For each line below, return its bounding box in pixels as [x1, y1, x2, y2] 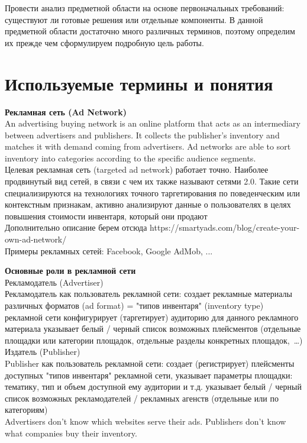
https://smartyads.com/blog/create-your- [150, 221, 300, 234]
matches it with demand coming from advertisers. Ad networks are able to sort [5, 140, 291, 153]
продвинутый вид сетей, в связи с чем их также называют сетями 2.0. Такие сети [5, 175, 299, 187]
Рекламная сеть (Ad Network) [5, 105, 127, 118]
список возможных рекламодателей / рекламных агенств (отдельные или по [5, 392, 279, 404]
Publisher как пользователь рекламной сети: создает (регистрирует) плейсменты [5, 357, 295, 369]
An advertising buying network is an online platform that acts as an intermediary [5, 117, 300, 130]
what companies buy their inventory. [5, 426, 137, 439]
